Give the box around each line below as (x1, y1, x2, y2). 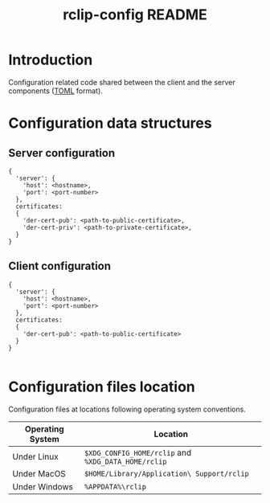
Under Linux (12, 451, 59, 462)
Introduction (8, 51, 93, 69)
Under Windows (12, 481, 74, 492)
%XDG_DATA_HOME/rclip (84, 456, 167, 466)
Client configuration (8, 260, 111, 273)
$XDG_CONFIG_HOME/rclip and (84, 447, 192, 458)
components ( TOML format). (8, 86, 103, 96)
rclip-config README (63, 6, 207, 24)
